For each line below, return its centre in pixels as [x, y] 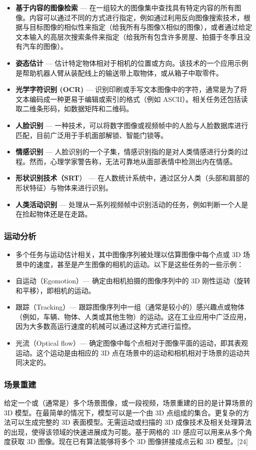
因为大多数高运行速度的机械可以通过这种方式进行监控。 [105, 326]
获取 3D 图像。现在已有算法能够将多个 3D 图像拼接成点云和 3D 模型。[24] [129, 441]
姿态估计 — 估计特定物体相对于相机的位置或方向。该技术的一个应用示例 [132, 63]
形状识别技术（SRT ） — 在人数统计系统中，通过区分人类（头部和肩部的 [133, 178]
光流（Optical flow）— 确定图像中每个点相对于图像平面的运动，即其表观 [132, 343]
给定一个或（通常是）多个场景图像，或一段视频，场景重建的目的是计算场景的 [128, 403]
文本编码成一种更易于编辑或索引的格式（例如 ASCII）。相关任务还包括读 [132, 99]
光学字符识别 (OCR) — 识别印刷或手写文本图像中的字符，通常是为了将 [131, 89]
